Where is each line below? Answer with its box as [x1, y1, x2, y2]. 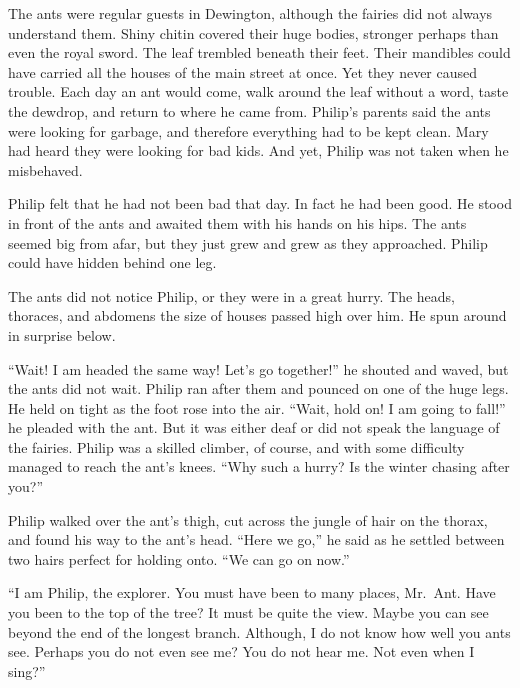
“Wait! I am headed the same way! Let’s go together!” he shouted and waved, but [8, 358, 509, 379]
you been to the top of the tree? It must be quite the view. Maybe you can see [8, 602, 489, 623]
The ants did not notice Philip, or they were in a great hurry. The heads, [8, 285, 456, 306]
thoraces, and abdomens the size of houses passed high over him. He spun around [8, 305, 507, 326]
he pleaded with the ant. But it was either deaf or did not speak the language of [8, 417, 500, 438]
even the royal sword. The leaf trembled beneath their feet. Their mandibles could [8, 42, 511, 63]
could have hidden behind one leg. [8, 252, 217, 273]
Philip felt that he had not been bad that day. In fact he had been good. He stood [8, 193, 512, 214]
